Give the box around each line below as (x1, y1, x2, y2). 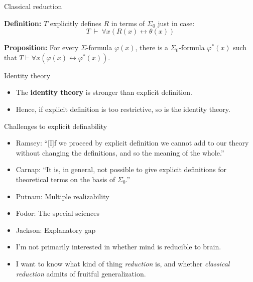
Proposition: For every (4, 42, 79, 53)
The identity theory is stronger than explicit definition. (16, 87, 192, 97)
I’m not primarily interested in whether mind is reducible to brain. (16, 241, 221, 252)
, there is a (135, 42, 168, 53)
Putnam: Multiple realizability (16, 191, 109, 201)
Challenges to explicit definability (4, 120, 107, 131)
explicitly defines (50, 18, 101, 28)
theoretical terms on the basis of (16, 174, 115, 184)
